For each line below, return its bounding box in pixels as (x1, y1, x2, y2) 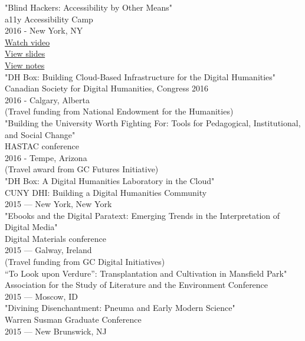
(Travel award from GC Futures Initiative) (5, 163, 159, 175)
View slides (5, 47, 45, 60)
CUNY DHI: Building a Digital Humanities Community (5, 186, 207, 198)
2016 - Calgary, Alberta (5, 93, 90, 106)
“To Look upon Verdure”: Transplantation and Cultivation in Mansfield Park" (5, 267, 287, 279)
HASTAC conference (5, 140, 80, 152)
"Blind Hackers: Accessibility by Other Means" (5, 1, 173, 13)
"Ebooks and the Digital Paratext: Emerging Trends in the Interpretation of (5, 209, 280, 221)
